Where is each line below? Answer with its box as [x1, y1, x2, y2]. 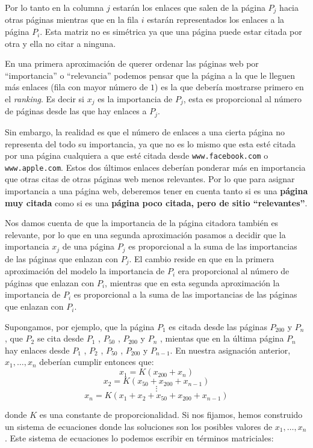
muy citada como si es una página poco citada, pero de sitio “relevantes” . [5, 196, 308, 209]
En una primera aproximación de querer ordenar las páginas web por [5, 57, 259, 70]
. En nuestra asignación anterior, [170, 343, 291, 356]
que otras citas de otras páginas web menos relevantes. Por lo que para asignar [5, 173, 295, 185]
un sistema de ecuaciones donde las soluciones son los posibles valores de [5, 420, 273, 432]
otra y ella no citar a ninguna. [5, 37, 116, 49]
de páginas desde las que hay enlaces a [5, 105, 147, 117]
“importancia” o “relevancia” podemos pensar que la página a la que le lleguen [5, 69, 296, 81]
